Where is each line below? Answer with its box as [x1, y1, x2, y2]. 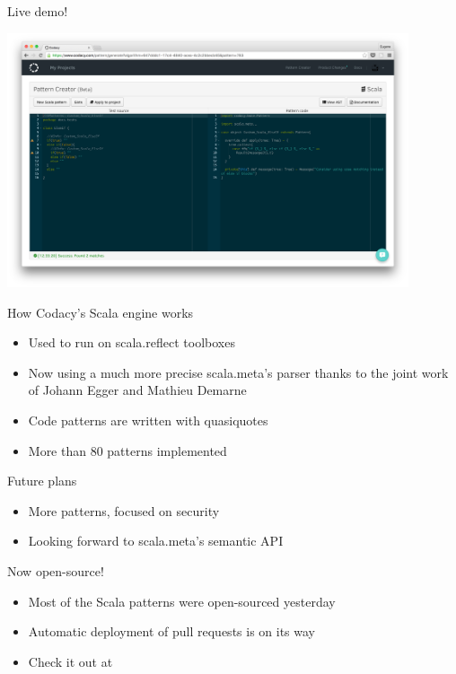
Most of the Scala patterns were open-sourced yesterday [28, 591, 336, 610]
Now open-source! [7, 561, 104, 580]
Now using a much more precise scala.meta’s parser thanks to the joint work [28, 363, 449, 381]
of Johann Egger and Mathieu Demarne [28, 381, 247, 399]
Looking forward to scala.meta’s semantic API [28, 531, 284, 550]
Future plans [7, 471, 77, 490]
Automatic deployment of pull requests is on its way [28, 622, 316, 641]
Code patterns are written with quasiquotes [28, 411, 268, 430]
